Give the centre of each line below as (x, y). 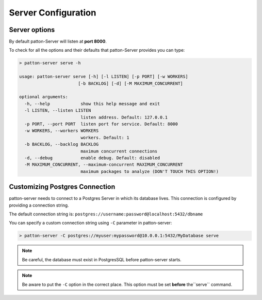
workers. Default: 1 (105, 137)
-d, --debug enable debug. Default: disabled (92, 158)
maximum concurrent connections (119, 151)
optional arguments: (43, 97)
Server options (32, 30)
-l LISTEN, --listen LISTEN (58, 111)
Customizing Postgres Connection (62, 187)
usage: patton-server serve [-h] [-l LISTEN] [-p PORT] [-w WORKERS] (104, 77)
